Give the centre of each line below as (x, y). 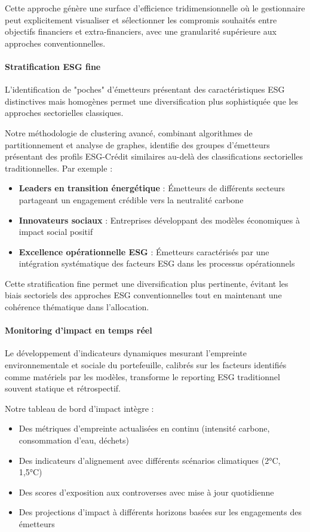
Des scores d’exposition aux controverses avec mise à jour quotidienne (146, 492)
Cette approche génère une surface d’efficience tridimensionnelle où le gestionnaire (155, 8)
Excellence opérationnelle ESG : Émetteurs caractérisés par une (144, 251)
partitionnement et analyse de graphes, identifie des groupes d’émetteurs (137, 144)
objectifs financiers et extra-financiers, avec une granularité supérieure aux (141, 31)
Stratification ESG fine (53, 66)
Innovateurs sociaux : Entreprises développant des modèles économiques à (159, 220)
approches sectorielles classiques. (64, 113)
